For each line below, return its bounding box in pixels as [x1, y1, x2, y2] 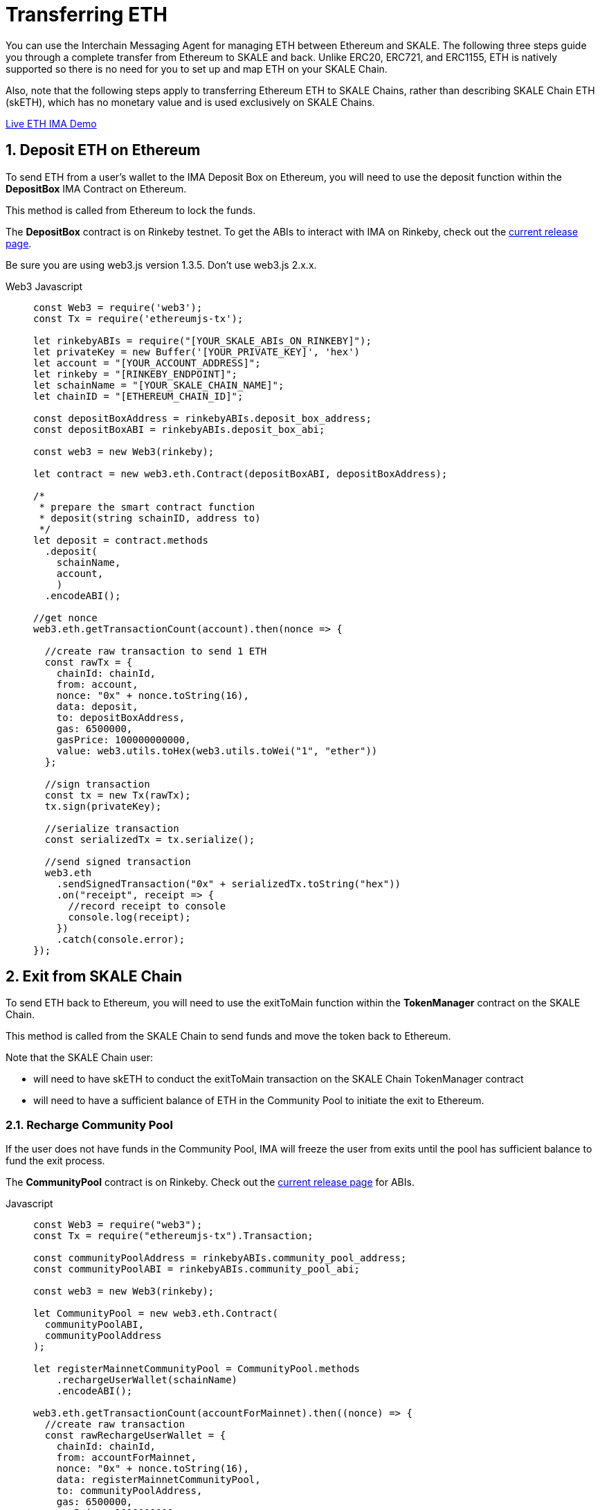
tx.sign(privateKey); [44, 800, 162, 812]
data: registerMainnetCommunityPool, [56, 1474, 261, 1486]
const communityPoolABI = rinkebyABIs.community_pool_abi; [33, 1263, 361, 1275]
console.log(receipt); [68, 911, 191, 923]
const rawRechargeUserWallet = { [44, 1430, 226, 1441]
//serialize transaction [44, 822, 179, 834]
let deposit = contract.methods [33, 534, 208, 546]
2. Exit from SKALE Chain [6, 968, 182, 986]
